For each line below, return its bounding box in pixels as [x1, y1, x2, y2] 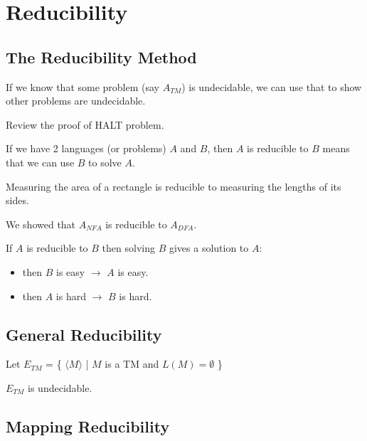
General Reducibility [6, 323, 162, 345]
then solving [102, 240, 155, 255]
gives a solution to [169, 240, 249, 255]
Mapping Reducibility [6, 415, 170, 437]
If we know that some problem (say [6, 79, 159, 94]
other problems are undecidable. [6, 93, 146, 108]
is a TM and [105, 356, 159, 371]
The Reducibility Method [6, 46, 197, 68]
